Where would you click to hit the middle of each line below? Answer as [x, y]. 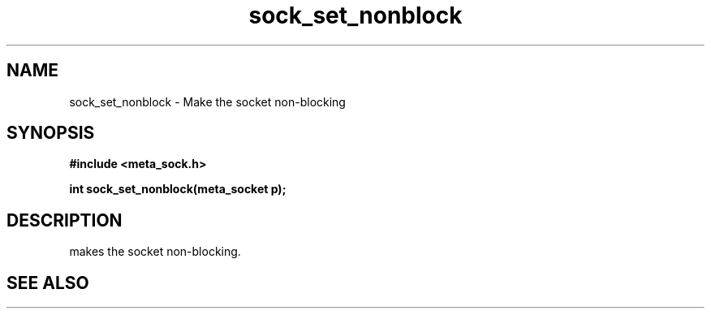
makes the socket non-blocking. [155, 252]
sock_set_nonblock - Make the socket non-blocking [207, 101]
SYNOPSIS [51, 133]
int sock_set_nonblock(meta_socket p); [178, 189]
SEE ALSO [48, 283]
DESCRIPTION [65, 220]
